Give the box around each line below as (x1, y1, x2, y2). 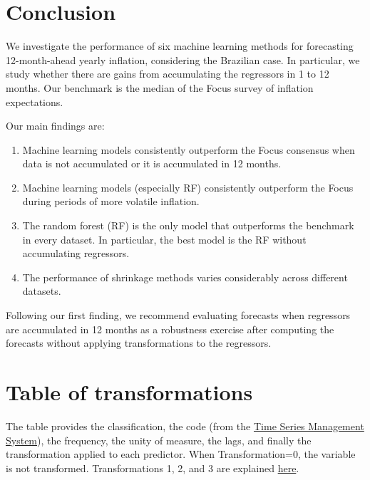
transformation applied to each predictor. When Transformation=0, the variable (6, 447, 356, 461)
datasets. (22, 283, 61, 298)
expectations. (6, 94, 63, 109)
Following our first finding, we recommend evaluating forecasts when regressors (6, 308, 351, 323)
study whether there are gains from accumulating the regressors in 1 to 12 (6, 66, 329, 81)
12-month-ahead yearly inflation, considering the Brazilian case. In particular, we (6, 52, 360, 67)
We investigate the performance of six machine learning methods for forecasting (6, 38, 354, 53)
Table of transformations (6, 377, 253, 406)
